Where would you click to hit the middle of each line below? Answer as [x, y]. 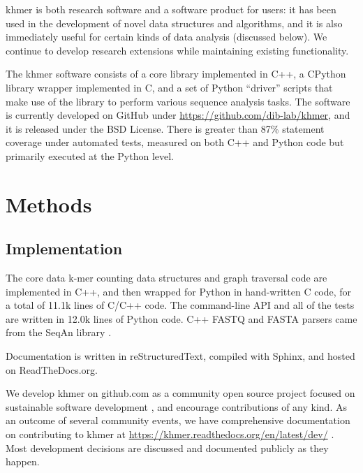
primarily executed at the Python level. [90, 155]
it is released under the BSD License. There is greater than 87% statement [165, 128]
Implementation [64, 248]
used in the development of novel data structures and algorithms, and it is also [174, 23]
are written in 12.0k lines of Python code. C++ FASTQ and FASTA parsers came [181, 318]
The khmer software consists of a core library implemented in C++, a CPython [176, 74]
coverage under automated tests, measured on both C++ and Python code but [175, 142]
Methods [49, 204]
